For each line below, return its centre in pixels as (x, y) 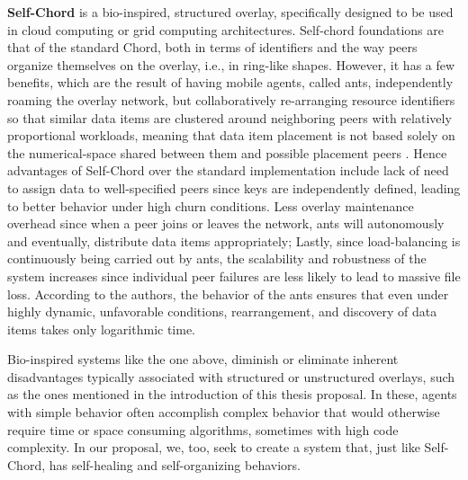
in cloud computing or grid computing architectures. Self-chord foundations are (225, 29)
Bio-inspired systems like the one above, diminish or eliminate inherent (203, 359)
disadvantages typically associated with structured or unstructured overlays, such (231, 376)
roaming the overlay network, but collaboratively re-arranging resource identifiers (231, 99)
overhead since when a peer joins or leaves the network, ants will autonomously (226, 223)
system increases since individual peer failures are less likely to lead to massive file (234, 276)
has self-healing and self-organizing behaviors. (175, 464)
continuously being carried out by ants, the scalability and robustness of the (217, 258)
